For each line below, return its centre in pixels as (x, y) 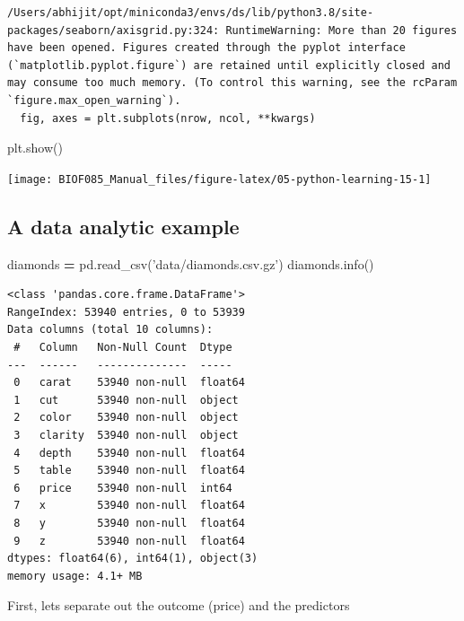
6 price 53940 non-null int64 (123, 488)
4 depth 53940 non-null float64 (129, 453)
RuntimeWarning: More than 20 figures (341, 30)
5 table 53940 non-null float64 (129, 471)
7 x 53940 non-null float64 (129, 506)
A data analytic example (123, 226)
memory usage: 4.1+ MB (75, 576)
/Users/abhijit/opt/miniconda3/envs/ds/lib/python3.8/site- (191, 13)
